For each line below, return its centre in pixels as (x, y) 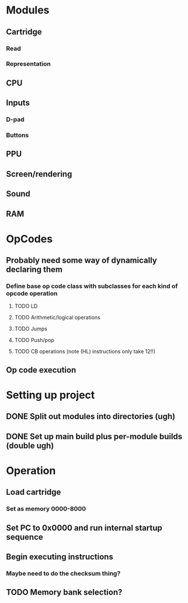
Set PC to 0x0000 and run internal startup (84, 528)
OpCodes (29, 239)
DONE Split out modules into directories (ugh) (91, 417)
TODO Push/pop (34, 340)
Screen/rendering (39, 174)
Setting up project (51, 395)
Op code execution (41, 370)
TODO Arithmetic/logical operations (58, 318)
